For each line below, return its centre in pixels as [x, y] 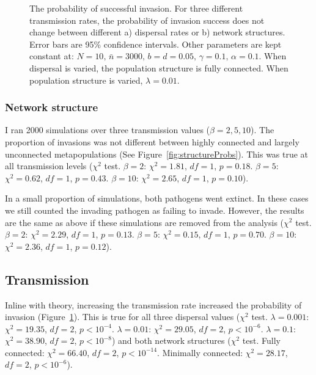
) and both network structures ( [171, 340]
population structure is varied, [86, 80]
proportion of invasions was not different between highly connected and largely [152, 141]
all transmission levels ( [49, 166]
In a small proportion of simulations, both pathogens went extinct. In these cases [157, 198]
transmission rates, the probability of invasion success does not [147, 20]
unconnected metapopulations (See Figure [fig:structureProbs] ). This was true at [157, 154]
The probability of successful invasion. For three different [136, 8]
